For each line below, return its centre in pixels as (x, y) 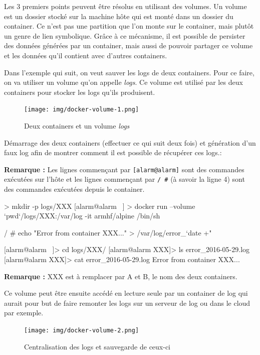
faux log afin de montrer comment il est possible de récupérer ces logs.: (113, 152)
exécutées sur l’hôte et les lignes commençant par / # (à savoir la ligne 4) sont (124, 179)
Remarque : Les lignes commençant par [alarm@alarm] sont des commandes (124, 169)
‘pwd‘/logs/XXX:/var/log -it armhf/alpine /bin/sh (82, 216)
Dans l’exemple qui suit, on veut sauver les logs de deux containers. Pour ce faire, (129, 72)
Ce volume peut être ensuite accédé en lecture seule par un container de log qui (126, 293)
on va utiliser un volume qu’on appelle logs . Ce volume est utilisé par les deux (123, 82)
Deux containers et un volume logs (77, 126)
